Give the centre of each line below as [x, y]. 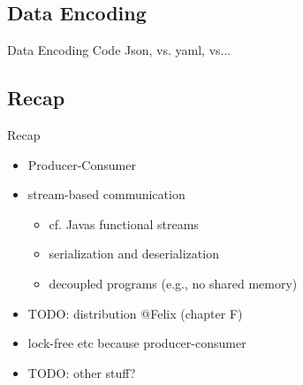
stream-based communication [106, 194]
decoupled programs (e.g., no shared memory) [173, 283]
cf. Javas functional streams [124, 223]
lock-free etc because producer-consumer [137, 343]
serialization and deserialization [134, 254]
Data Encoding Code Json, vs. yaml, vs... [119, 50]
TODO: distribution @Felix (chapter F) [135, 313]
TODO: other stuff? [82, 372]
